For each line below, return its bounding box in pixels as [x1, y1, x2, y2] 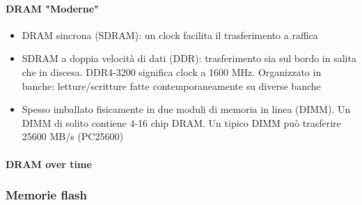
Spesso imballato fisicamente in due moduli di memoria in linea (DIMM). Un [22, 102, 351, 116]
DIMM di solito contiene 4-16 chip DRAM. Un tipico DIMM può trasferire [22, 115, 341, 130]
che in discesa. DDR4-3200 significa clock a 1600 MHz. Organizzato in [22, 64, 322, 79]
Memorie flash [6, 186, 87, 204]
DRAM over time [6, 156, 92, 171]
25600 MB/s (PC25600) [22, 129, 123, 144]
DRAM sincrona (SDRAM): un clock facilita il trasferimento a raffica [22, 27, 318, 42]
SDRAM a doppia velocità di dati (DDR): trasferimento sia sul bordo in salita [22, 51, 356, 66]
